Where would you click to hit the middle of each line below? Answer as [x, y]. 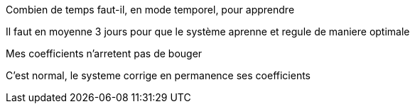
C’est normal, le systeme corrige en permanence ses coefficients [158, 75]
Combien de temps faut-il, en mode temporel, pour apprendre [150, 10]
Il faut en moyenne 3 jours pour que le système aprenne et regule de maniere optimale [208, 31]
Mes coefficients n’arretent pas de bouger [104, 53]
